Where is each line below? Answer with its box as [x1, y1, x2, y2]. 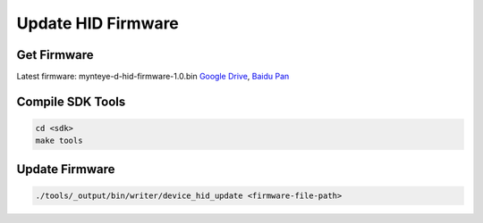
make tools [35, 136, 83, 146]
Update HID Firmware [16, 13, 179, 33]
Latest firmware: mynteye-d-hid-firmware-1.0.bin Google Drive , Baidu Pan [16, 71, 290, 82]
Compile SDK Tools [16, 94, 126, 109]
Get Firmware [16, 47, 94, 62]
